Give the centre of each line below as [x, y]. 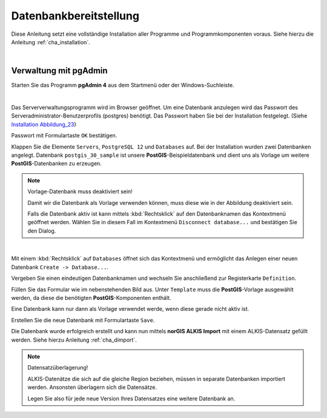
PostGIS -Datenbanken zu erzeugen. [57, 164]
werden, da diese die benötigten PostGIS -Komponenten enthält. [91, 298]
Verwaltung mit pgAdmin [60, 71]
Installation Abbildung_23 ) [44, 124]
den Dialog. [42, 231]
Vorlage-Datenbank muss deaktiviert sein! [80, 191]
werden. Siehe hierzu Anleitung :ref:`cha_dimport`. [74, 340]
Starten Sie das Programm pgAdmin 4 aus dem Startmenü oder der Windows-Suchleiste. [123, 85]
